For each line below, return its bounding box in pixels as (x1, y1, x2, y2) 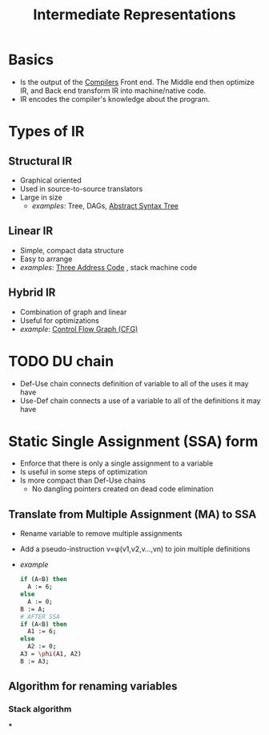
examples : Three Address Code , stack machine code (19, 262, 198, 272)
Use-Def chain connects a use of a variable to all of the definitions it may (19, 395, 261, 406)
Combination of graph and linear (19, 307, 127, 317)
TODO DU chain (8, 352, 114, 370)
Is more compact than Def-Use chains (19, 475, 146, 486)
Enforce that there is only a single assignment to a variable (19, 458, 214, 468)
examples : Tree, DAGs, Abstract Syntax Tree (31, 200, 179, 210)
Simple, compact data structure (19, 245, 124, 255)
